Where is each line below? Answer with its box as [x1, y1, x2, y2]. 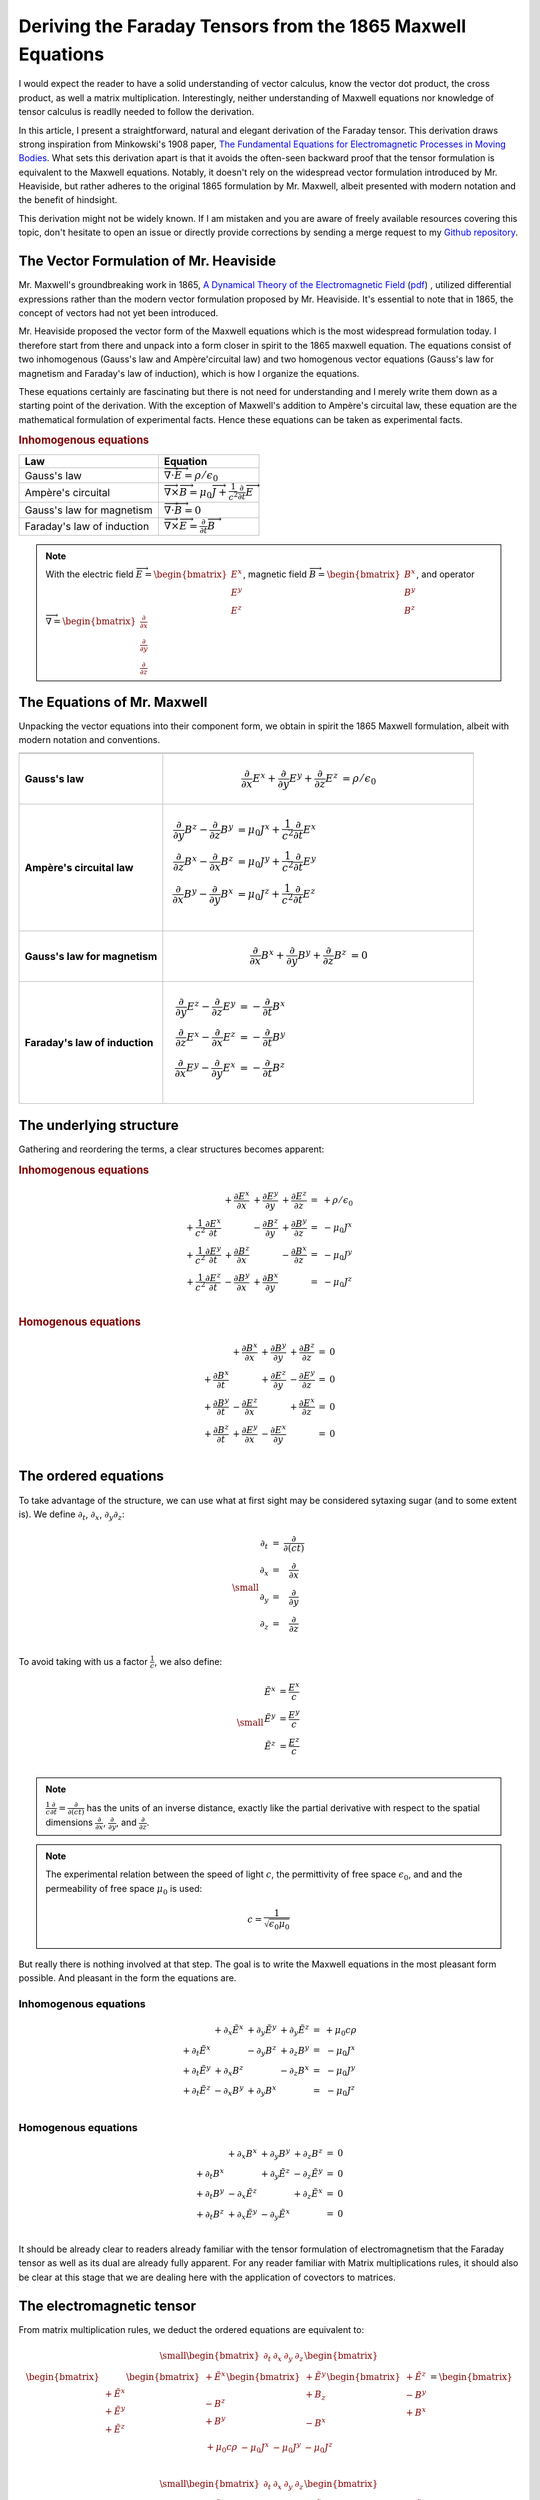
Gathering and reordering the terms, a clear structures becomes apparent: [18, 1143, 325, 1155]
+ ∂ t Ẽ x [182, 2043, 212, 2059]
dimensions [45, 1816, 94, 1829]
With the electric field [45, 568, 134, 580]
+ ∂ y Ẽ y [246, 2023, 277, 2038]
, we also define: [154, 1655, 223, 1667]
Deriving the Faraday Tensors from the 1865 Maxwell [18, 15, 467, 37]
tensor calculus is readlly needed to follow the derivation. [18, 106, 255, 118]
